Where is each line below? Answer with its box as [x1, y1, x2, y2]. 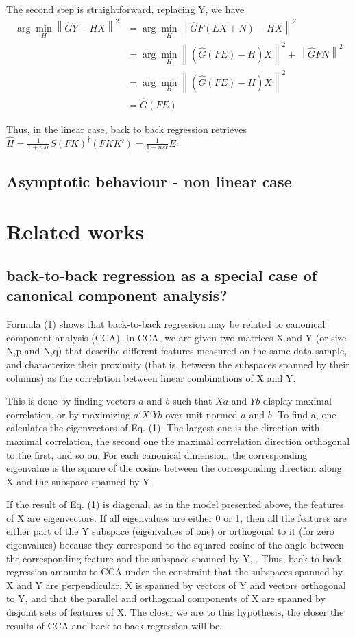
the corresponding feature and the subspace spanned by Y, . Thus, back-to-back [6, 551, 342, 565]
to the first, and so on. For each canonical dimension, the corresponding [6, 447, 308, 461]
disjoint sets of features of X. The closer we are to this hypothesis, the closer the [6, 605, 344, 619]
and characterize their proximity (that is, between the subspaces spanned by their [6, 357, 350, 371]
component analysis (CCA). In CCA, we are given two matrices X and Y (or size [6, 330, 347, 344]
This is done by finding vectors [6, 394, 136, 408]
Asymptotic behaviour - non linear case [6, 170, 292, 191]
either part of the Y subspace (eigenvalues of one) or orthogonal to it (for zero [6, 524, 334, 538]
